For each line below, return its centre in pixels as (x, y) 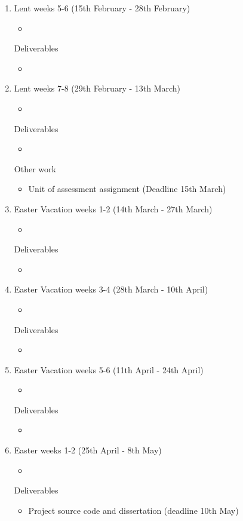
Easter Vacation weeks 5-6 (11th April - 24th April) (109, 369)
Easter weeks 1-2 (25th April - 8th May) (88, 450)
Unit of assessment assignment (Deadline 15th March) (127, 189)
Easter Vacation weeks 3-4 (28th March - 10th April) (111, 289)
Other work (35, 168)
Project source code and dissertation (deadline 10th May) (133, 510)
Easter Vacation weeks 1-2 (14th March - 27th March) (113, 208)
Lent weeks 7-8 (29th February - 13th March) (97, 88)
